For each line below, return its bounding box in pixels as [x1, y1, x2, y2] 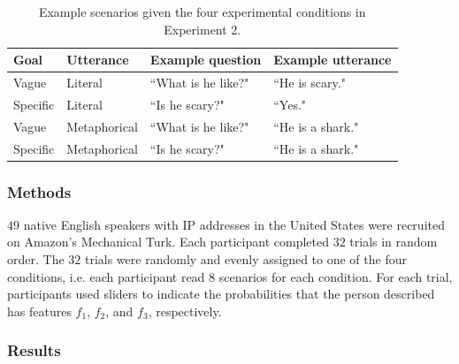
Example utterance [273, 50, 392, 69]
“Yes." [273, 95, 307, 113]
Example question [149, 50, 262, 69]
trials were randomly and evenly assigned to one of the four [84, 250, 407, 269]
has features [7, 301, 72, 320]
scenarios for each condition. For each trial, [218, 267, 453, 285]
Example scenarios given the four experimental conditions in [38, 3, 366, 20]
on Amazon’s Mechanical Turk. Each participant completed [7, 232, 329, 251]
